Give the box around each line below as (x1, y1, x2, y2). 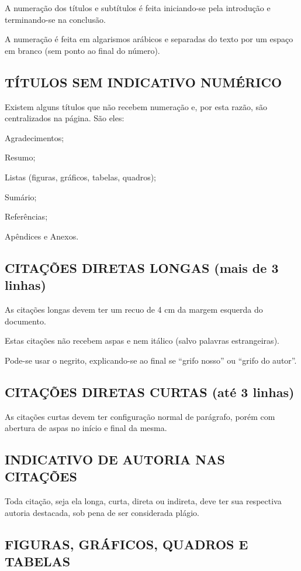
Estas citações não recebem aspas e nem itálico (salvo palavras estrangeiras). (5, 334, 279, 347)
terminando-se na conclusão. (5, 13, 106, 25)
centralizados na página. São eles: (5, 112, 124, 124)
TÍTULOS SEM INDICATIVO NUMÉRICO (5, 73, 282, 91)
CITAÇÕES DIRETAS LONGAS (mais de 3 (5, 258, 279, 276)
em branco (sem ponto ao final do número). (5, 44, 160, 56)
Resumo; (5, 151, 36, 163)
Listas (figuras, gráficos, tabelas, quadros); (5, 170, 157, 183)
